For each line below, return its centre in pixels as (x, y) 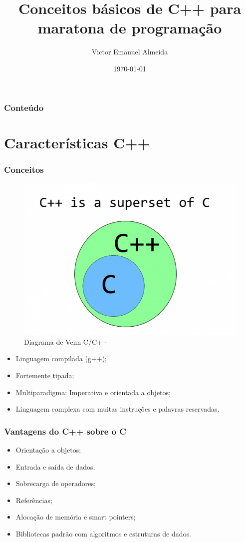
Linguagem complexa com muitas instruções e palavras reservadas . (118, 409)
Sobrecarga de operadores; (56, 483)
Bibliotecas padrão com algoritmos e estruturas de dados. (103, 533)
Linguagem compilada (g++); (61, 358)
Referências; (34, 500)
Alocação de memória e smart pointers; (76, 517)
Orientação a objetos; (48, 449)
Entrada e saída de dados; (55, 466)
